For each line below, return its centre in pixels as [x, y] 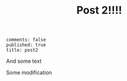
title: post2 [22, 50]
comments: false [26, 40]
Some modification [29, 73]
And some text [24, 61]
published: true [26, 45]
